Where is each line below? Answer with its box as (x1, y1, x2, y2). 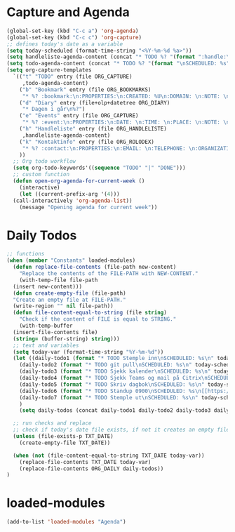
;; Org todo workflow (13, 158, 76, 165)
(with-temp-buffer (19, 322, 73, 329)
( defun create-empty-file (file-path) (13, 289, 127, 297)
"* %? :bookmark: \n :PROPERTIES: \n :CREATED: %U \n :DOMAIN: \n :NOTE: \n (22, 93, 230, 100)
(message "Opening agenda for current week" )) (19, 204, 158, 211)
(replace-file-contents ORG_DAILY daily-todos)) (19, 465, 164, 472)
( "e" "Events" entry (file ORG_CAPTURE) (19, 112, 139, 119)
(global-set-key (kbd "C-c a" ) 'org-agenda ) (6, 27, 139, 34)
